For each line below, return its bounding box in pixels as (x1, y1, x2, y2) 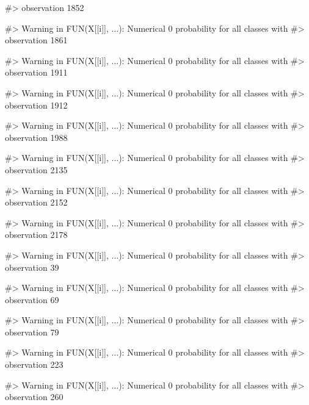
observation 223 (5, 358, 64, 371)
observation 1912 (5, 98, 68, 111)
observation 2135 (5, 163, 68, 176)
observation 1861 (5, 34, 68, 46)
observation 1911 (5, 66, 68, 79)
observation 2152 (5, 196, 68, 209)
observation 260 (5, 390, 64, 403)
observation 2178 (5, 228, 68, 241)
